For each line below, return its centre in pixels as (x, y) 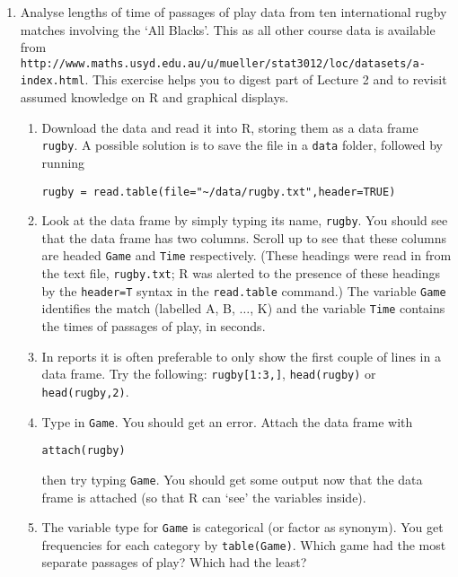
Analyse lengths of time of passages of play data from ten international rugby (233, 12)
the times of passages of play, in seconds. (154, 326)
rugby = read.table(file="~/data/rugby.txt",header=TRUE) (219, 192)
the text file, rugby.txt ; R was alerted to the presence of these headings (241, 273)
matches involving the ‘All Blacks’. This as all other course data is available (228, 29)
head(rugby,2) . (85, 391)
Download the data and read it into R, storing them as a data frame (230, 127)
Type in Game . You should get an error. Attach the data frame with (227, 421)
